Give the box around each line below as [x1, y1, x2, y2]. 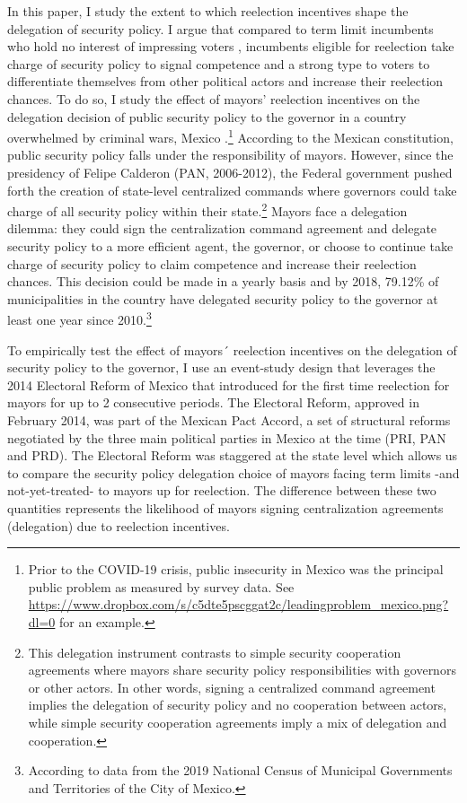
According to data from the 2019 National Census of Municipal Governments [28, 761, 453, 780]
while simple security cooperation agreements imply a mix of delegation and [28, 712, 447, 731]
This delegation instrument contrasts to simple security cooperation [28, 642, 401, 661]
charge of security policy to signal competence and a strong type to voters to [7, 54, 430, 73]
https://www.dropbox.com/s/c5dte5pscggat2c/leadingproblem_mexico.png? [28, 595, 449, 614]
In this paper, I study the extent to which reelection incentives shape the [7, 2, 409, 20]
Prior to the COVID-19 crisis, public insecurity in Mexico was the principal [28, 560, 444, 579]
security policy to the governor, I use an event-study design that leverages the [7, 358, 436, 377]
